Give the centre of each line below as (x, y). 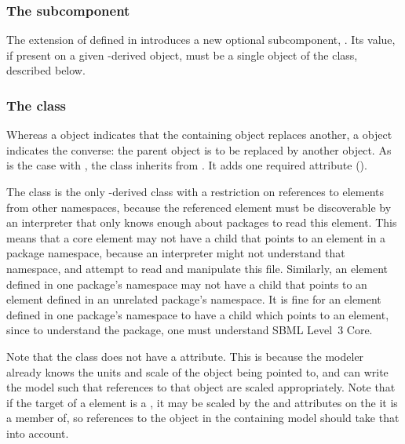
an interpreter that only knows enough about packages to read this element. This (202, 222)
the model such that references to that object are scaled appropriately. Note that (201, 387)
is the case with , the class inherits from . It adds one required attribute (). (187, 165)
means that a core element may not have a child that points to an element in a (196, 237)
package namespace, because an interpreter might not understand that (176, 253)
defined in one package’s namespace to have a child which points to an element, (198, 314)
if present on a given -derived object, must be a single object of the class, (182, 55)
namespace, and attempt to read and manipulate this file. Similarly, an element (197, 268)
